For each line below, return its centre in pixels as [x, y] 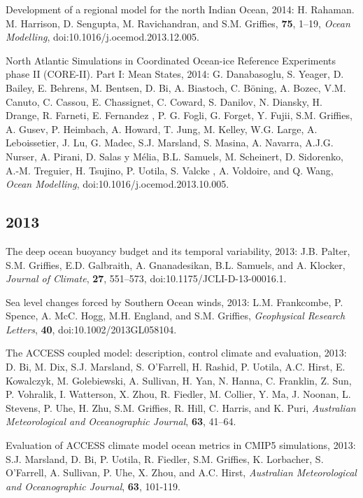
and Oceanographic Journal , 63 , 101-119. [93, 486]
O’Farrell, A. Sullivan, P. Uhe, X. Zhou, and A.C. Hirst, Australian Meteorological [181, 472]
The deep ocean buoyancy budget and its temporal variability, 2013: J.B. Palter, [178, 250]
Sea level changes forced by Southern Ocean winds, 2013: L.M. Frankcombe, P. [175, 302]
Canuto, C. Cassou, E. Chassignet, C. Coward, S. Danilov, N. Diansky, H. [164, 101]
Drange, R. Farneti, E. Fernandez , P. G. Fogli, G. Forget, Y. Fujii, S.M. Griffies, [179, 115]
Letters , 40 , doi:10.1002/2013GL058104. [91, 329]
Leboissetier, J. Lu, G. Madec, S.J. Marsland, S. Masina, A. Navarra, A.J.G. [170, 143]
